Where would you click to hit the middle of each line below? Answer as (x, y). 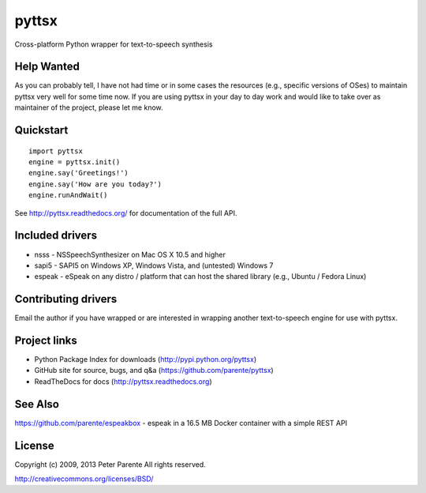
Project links (46, 341)
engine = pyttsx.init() (75, 162)
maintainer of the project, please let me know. (89, 107)
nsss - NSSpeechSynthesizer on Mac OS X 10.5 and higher (130, 254)
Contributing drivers (66, 299)
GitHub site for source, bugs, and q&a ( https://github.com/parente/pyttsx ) (154, 371)
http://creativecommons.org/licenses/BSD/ (84, 479)
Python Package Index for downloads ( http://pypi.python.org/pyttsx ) (145, 359)
